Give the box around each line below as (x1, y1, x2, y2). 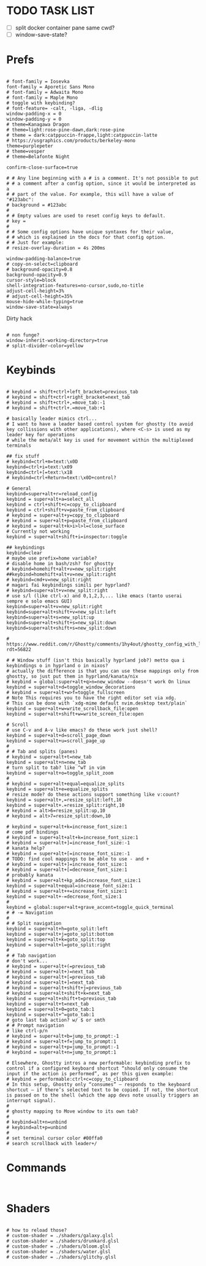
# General (6, 485, 32, 492)
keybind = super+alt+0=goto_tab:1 (6, 1006, 95, 1013)
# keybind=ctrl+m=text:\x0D (6, 458, 78, 465)
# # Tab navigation (6, 952, 56, 959)
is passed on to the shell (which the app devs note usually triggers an (6, 1092, 199, 1098)
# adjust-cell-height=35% (6, 293, 72, 299)
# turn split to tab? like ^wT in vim (6, 765, 105, 771)
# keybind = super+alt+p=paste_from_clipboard (6, 517, 128, 523)
